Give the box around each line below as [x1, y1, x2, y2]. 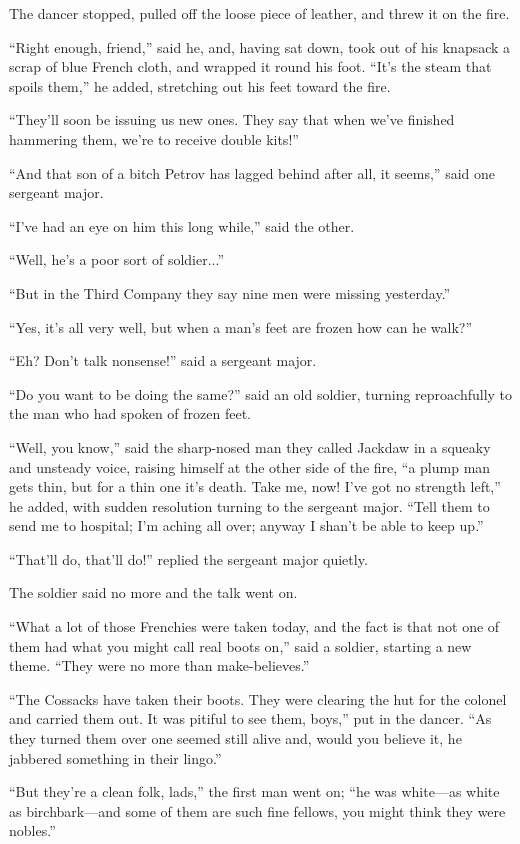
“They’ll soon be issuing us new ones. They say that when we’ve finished [9, 109, 455, 130]
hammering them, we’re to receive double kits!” [9, 128, 299, 149]
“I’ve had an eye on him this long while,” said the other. [9, 215, 355, 236]
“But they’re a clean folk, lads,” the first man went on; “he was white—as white [9, 781, 500, 802]
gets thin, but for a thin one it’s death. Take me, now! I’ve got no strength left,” [9, 476, 501, 497]
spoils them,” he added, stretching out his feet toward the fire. [9, 75, 391, 96]
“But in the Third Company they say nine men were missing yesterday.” [9, 282, 451, 303]
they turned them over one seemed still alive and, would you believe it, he [9, 728, 462, 749]
